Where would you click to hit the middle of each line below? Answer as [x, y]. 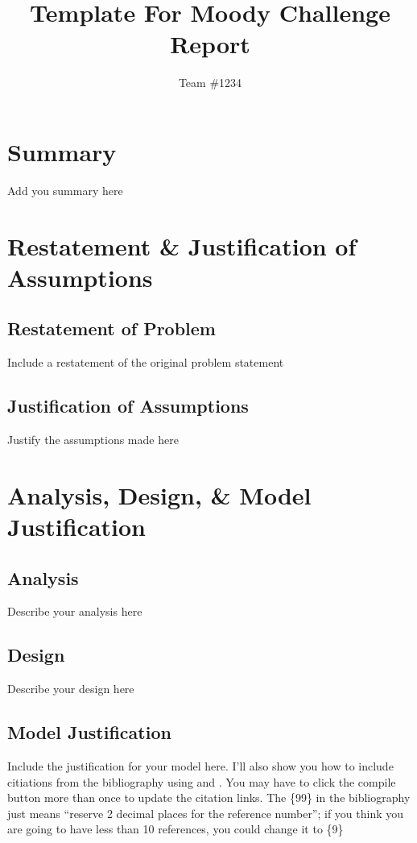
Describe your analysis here [75, 611]
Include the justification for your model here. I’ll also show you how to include [200, 765]
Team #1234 [210, 83]
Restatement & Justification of [182, 245]
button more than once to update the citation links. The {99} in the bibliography [209, 797]
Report [210, 44]
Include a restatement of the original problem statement [146, 362]
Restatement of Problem [111, 328]
